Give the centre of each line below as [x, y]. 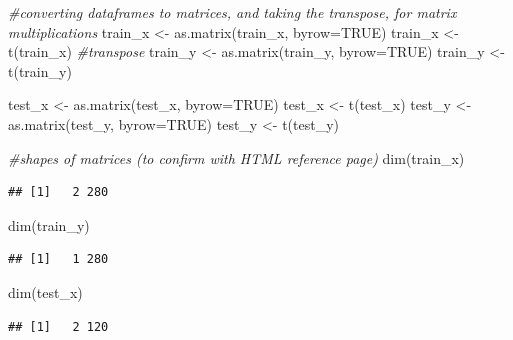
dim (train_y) [49, 224]
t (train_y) [40, 70]
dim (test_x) [45, 291]
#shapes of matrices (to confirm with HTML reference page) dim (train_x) [236, 157]
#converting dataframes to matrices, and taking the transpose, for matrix [232, 12]
